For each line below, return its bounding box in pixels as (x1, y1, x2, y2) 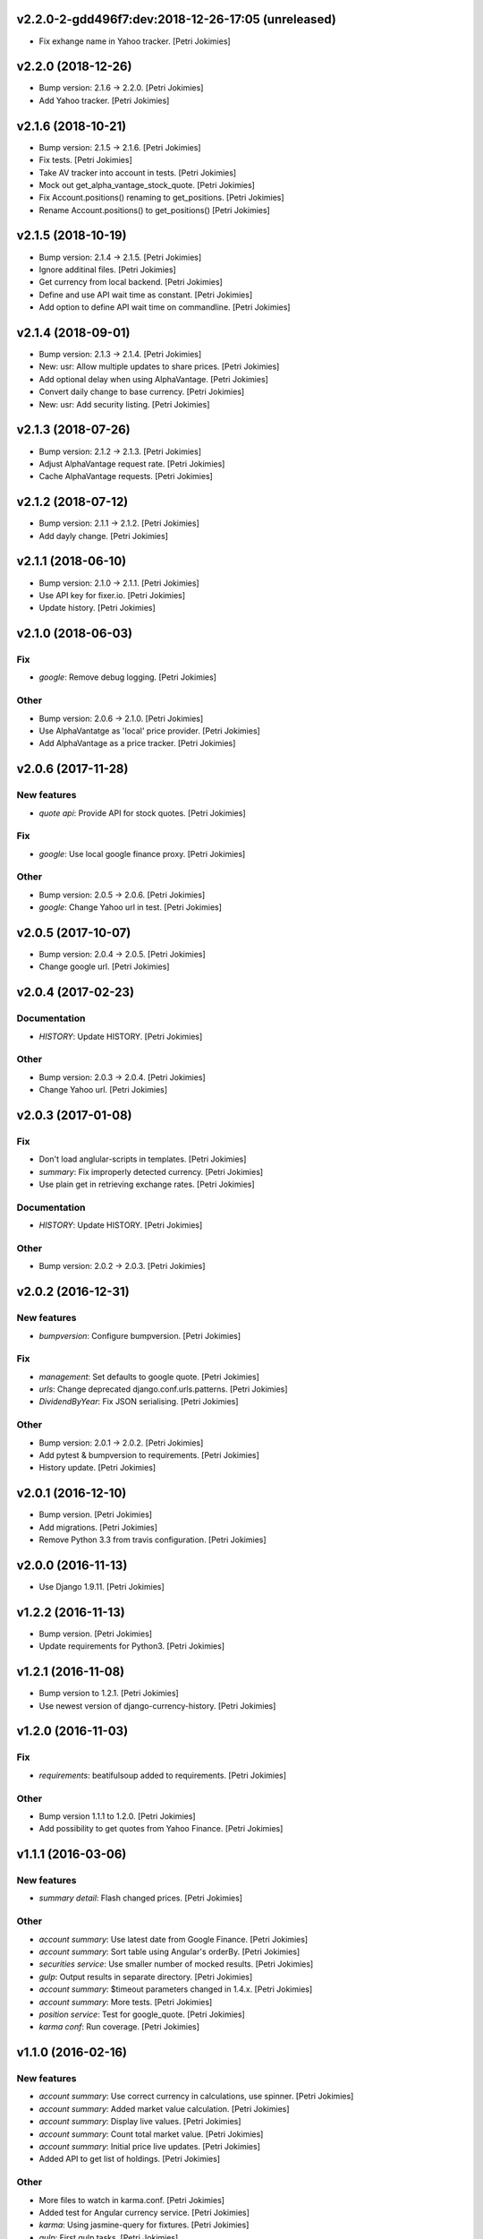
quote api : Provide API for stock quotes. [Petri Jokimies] (38, 807, 246, 819)
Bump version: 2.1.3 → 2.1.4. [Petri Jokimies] (38, 349, 202, 360)
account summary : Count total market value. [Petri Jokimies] (38, 2128, 264, 2140)
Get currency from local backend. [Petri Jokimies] (38, 277, 223, 287)
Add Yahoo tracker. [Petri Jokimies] (38, 95, 170, 106)
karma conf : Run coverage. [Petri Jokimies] (38, 2021, 200, 2032)
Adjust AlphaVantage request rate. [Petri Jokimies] (38, 458, 225, 469)
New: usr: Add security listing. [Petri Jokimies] (38, 399, 210, 409)
